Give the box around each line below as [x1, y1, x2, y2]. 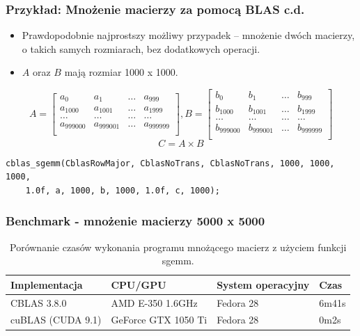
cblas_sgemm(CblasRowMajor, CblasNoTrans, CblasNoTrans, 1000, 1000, [6, 158, 335, 168]
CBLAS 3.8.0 [10, 295, 67, 310]
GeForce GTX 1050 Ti [111, 312, 208, 327]
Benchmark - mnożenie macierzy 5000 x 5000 [6, 212, 265, 230]
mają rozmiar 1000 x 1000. [64, 65, 178, 79]
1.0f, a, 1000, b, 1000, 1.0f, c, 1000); [25, 185, 220, 195]
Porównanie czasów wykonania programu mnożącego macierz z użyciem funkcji [10, 239, 347, 254]
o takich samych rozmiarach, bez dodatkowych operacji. [22, 41, 260, 56]
